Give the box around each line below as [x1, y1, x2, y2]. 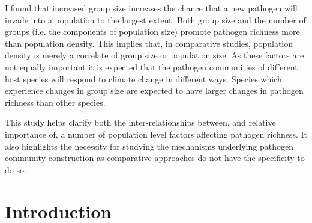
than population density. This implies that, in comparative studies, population [5, 37, 293, 49]
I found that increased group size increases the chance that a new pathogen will [5, 2, 298, 14]
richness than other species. [5, 96, 106, 108]
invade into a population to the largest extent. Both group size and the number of [5, 13, 306, 26]
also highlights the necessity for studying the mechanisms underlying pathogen [5, 139, 293, 152]
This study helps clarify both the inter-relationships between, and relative [5, 116, 276, 129]
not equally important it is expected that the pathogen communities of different [5, 60, 298, 73]
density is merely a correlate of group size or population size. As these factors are [5, 49, 304, 61]
